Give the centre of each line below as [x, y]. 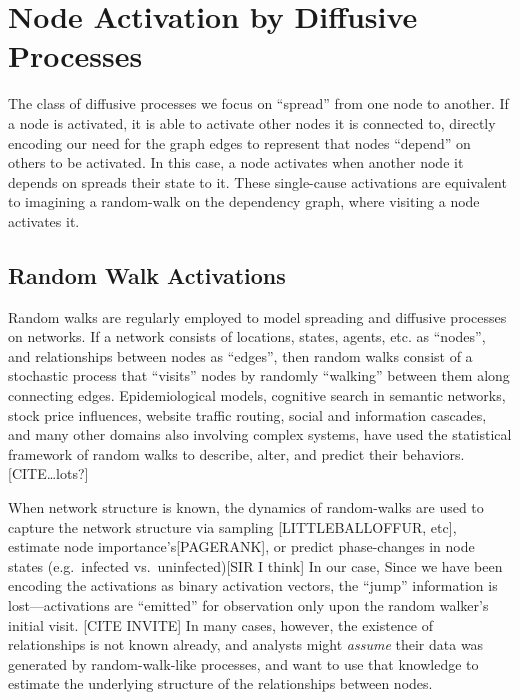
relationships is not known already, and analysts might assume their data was [246, 644]
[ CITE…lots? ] [48, 473]
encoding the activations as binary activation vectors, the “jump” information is [253, 585]
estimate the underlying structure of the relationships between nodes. [220, 683]
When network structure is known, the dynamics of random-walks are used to [246, 507]
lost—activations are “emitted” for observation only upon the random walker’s [248, 604]
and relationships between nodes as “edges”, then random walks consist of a [240, 355]
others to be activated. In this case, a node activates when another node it [236, 162]
